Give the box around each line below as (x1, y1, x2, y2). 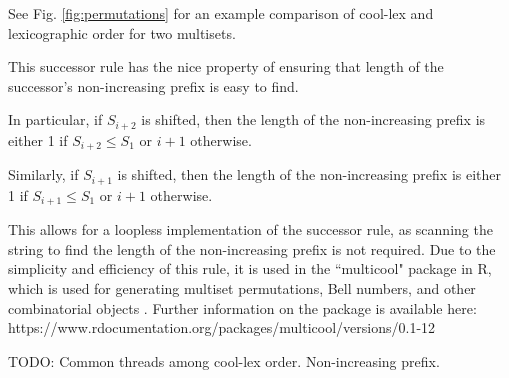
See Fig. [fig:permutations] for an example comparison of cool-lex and (8, 3, 434, 23)
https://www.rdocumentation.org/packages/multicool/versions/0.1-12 (8, 317, 436, 338)
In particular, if (8, 109, 103, 130)
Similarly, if (8, 164, 79, 185)
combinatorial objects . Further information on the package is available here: (8, 297, 477, 318)
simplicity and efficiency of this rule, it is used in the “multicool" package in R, (8, 258, 492, 279)
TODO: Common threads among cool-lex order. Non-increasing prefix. (8, 350, 440, 371)
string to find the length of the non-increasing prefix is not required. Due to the (8, 238, 496, 259)
